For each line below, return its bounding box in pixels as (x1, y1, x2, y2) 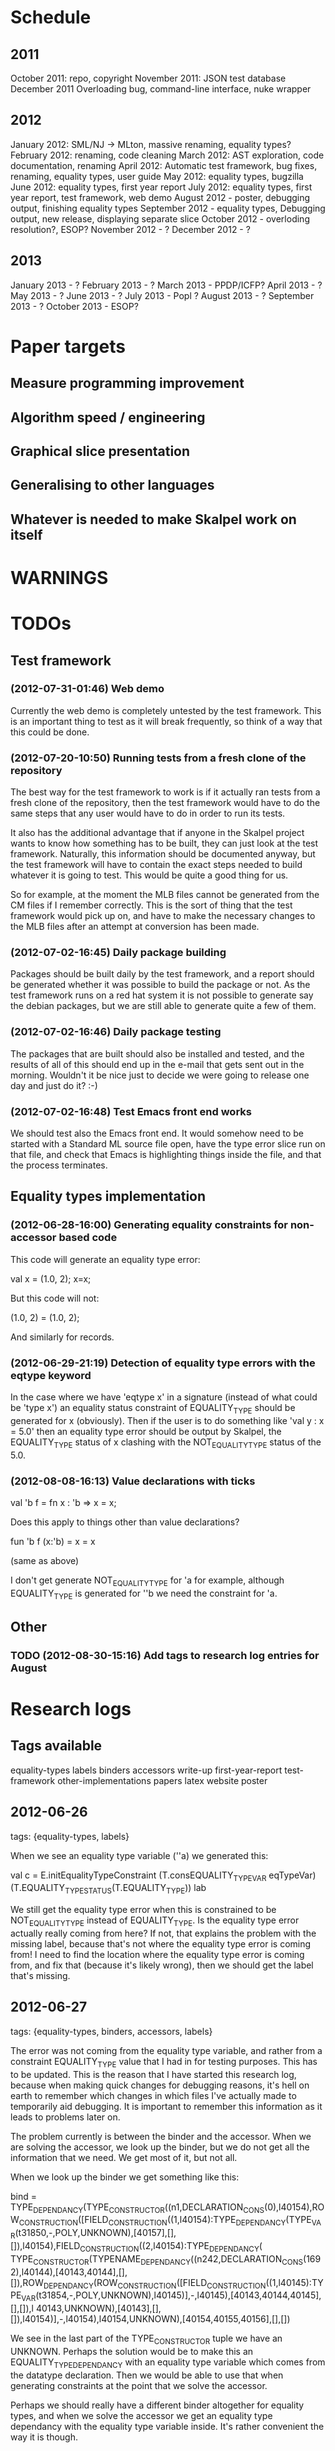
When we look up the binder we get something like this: (10, 2171, 240, 2183)
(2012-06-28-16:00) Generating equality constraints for (10, 1218, 289, 1232)
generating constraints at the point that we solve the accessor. (10, 2379, 268, 2391)
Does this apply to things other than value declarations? (10, 1516, 240, 1528)
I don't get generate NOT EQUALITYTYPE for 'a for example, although (10, 1574, 285, 1588)
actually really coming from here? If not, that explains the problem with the (10, 1927, 317, 1939)
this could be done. (10, 726, 90, 738)
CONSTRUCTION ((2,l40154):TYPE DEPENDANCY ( (79, 2240, 263, 2254)
